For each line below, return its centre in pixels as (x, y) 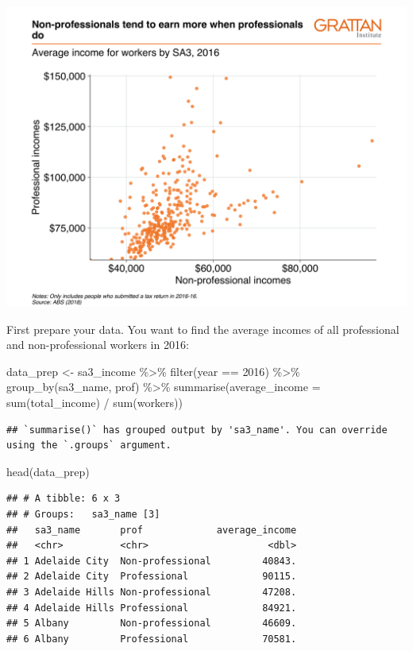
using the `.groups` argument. (89, 446)
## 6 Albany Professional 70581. (152, 639)
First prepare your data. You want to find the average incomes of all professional (203, 329)
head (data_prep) (48, 471)
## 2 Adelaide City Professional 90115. (152, 577)
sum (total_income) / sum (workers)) (95, 402)
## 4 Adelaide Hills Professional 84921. (152, 608)
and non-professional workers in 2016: (98, 345)
